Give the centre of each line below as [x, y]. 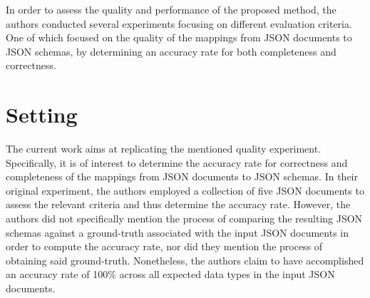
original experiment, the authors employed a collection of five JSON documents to [185, 190]
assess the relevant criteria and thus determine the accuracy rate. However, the [178, 204]
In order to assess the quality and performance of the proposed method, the [171, 9]
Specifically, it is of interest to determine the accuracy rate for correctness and [177, 162]
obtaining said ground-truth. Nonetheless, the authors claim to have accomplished [185, 260]
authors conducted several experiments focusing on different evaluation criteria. [179, 23]
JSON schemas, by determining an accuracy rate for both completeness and [171, 51]
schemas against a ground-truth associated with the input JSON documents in [178, 232]
